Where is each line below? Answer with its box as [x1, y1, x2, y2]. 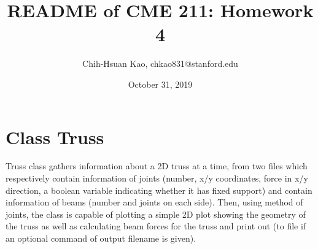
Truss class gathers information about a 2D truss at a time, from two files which [6, 159, 308, 172]
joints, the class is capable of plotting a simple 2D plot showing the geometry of [6, 207, 306, 220]
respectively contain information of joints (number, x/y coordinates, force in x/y [6, 172, 308, 185]
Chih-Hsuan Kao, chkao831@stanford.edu [82, 57, 238, 70]
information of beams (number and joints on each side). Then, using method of [6, 196, 303, 209]
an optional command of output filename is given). [6, 232, 196, 244]
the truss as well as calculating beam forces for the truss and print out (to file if [6, 220, 306, 232]
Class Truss [6, 124, 104, 149]
